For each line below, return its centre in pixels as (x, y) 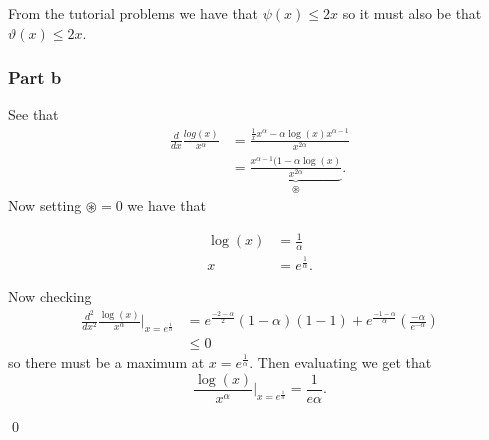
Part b (35, 77)
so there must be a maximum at (106, 361)
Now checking (50, 296)
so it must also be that (412, 13)
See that (33, 114)
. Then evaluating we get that (340, 361)
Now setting (45, 205)
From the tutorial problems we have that (133, 13)
